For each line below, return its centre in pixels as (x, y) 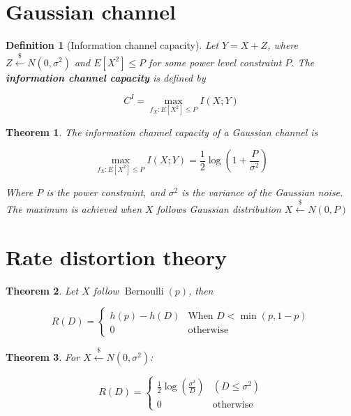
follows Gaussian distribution (219, 209)
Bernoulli (144, 291)
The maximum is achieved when (74, 209)
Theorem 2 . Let (42, 290)
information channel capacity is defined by (106, 77)
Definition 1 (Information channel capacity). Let (112, 45)
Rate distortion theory (116, 257)
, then (201, 290)
